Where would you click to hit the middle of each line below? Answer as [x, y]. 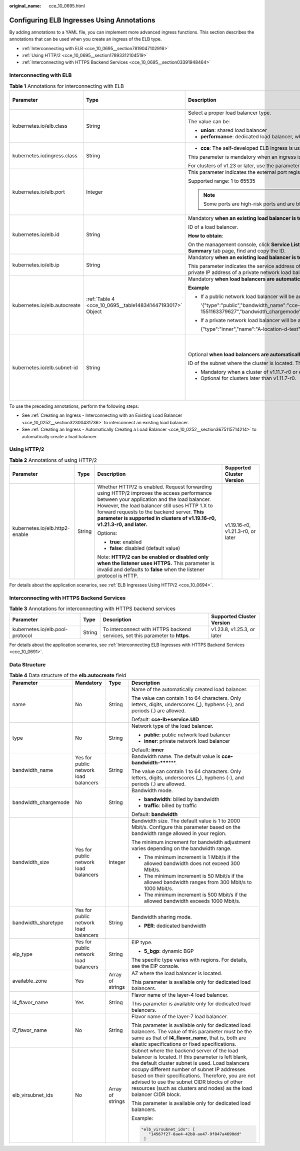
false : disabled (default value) [145, 548]
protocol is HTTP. [118, 576]
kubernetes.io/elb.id [36, 234]
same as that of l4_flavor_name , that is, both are [189, 1038]
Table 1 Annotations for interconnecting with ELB [67, 86]
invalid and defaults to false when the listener [151, 569]
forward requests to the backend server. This [151, 512]
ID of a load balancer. [213, 227]
